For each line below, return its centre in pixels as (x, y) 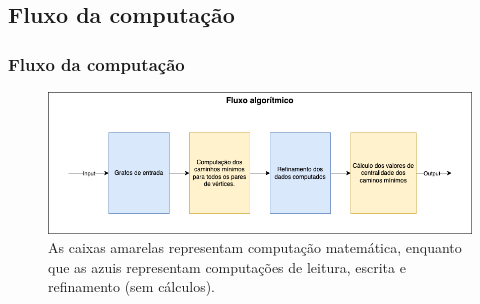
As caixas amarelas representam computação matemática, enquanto (255, 247)
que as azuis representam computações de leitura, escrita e (227, 266)
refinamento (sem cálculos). (132, 286)
